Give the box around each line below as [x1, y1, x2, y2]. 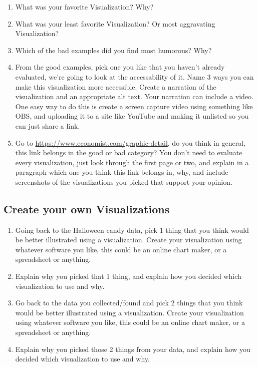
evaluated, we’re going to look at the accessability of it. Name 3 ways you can [15, 71, 254, 82]
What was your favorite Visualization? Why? [15, 2, 154, 12]
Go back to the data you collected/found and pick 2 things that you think [15, 297, 243, 308]
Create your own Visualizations [4, 201, 170, 216]
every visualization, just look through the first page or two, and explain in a [15, 157, 249, 167]
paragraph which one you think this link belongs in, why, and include [15, 167, 228, 177]
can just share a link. [15, 120, 80, 131]
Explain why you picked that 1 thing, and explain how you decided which [15, 271, 241, 281]
